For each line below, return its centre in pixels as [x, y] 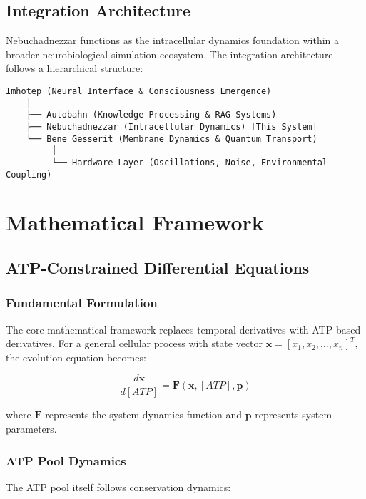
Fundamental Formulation [82, 303]
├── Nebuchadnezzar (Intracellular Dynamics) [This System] [172, 127]
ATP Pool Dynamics [66, 460]
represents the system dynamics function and [144, 415]
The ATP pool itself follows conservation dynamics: [118, 487]
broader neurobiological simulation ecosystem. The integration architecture [169, 54]
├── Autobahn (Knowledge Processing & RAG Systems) [151, 115]
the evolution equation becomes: [76, 357]
